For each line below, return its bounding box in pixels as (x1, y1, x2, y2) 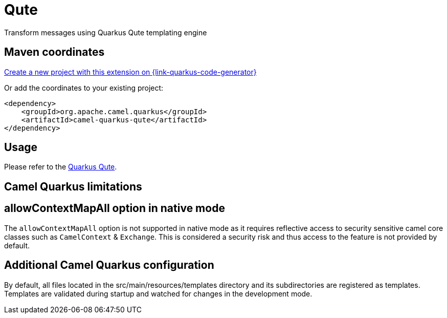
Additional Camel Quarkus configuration (4, 259, 214, 272)
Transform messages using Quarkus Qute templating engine (4, 28, 207, 37)
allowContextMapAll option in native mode (4, 202, 225, 215)
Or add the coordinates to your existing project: (4, 83, 164, 92)
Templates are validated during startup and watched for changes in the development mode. (4, 289, 312, 298)
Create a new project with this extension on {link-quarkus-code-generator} (4, 67, 257, 76)
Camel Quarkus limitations (4, 180, 142, 193)
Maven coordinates (4, 46, 105, 59)
